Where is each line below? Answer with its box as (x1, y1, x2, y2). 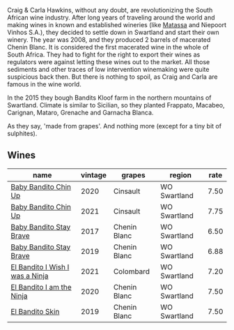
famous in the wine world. (7, 80, 81, 88)
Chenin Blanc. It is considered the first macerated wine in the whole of (7, 43, 209, 51)
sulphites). (7, 129, 38, 137)
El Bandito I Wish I (10, 262, 70, 271)
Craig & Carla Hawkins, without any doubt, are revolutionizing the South (7, 6, 213, 14)
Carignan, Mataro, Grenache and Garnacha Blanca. (7, 108, 154, 117)
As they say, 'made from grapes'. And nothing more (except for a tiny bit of (7, 122, 221, 130)
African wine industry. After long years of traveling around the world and (7, 13, 215, 22)
